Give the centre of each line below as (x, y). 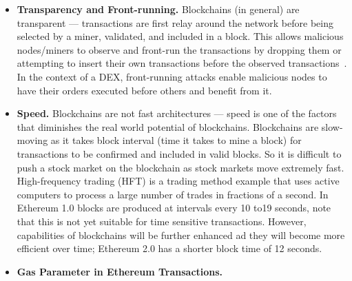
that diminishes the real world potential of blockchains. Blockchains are (168, 126)
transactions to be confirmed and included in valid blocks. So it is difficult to (179, 153)
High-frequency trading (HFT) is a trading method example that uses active (178, 181)
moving (32, 140)
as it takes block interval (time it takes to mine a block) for (176, 140)
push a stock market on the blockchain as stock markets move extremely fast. (180, 167)
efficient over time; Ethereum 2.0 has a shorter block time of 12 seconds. (169, 248)
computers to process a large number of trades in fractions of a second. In (173, 194)
